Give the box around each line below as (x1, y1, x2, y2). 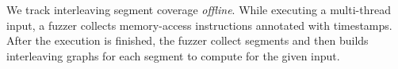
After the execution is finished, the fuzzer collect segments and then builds (6, 32, 369, 49)
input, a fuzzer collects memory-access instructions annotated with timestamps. (6, 16, 392, 33)
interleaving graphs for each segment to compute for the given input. (6, 47, 340, 64)
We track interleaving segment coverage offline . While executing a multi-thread (6, 2, 391, 17)
